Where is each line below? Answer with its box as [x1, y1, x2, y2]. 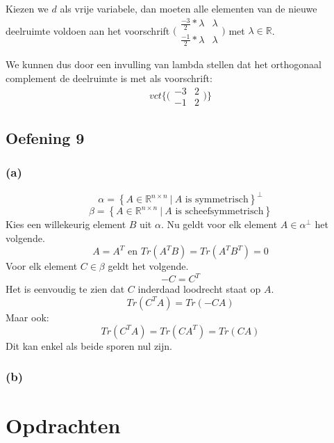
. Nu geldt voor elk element [160, 217, 278, 232]
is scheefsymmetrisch [175, 207, 264, 217]
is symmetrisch [185, 195, 249, 205]
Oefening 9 [6, 127, 85, 148]
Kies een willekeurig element [6, 217, 126, 232]
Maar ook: [6, 309, 49, 324]
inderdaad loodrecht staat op [137, 282, 261, 296]
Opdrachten [6, 411, 121, 440]
